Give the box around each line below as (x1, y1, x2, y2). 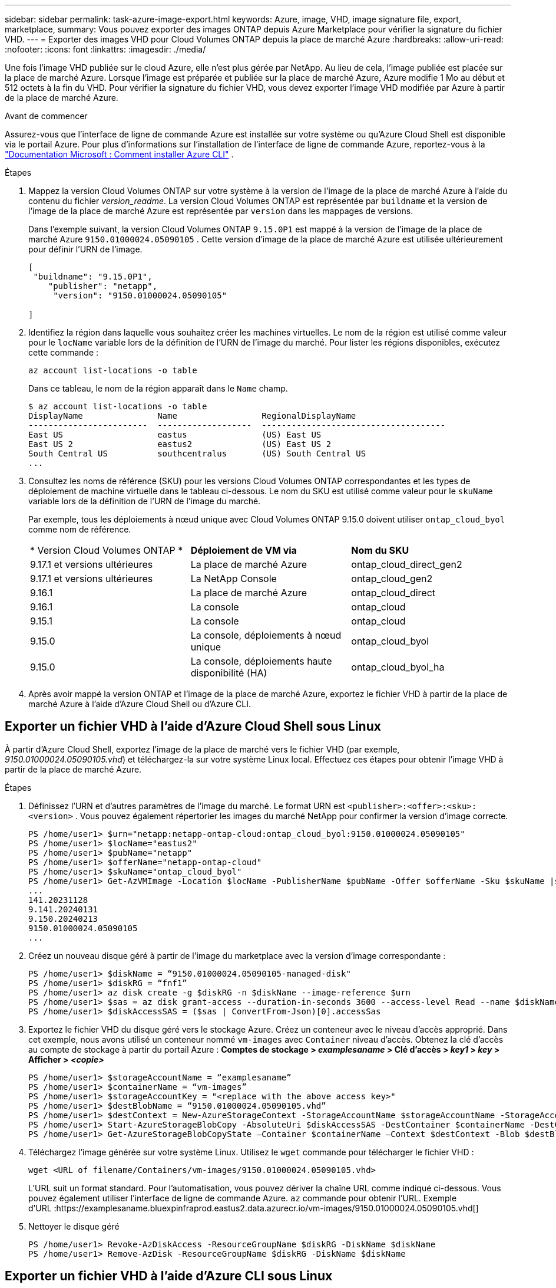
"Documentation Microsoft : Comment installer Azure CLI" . (5, 149, 234, 159)
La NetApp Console (190, 573, 277, 584)
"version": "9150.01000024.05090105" (53, 291, 227, 300)
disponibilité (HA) (190, 667, 267, 679)
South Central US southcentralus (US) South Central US (28, 449, 366, 458)
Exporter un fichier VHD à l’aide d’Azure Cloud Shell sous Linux (5, 719, 381, 734)
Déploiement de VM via (190, 544, 297, 556)
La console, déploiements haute (190, 655, 332, 667)
